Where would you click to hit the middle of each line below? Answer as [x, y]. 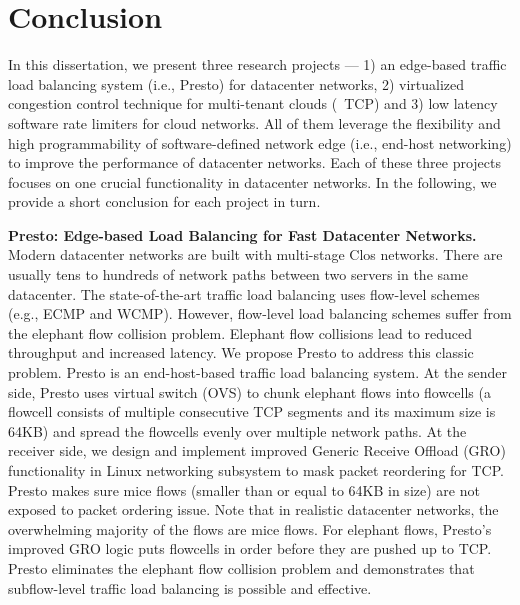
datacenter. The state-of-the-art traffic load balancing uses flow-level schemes [244, 293]
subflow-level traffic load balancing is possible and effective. [190, 587]
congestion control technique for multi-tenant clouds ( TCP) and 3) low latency [253, 103]
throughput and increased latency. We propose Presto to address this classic [241, 352]
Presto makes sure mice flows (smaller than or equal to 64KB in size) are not [244, 489]
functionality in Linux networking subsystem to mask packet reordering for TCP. [256, 470]
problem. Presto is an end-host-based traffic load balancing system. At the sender [258, 372]
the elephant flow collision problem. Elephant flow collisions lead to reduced [240, 332]
